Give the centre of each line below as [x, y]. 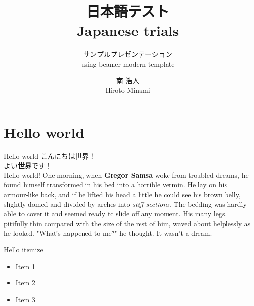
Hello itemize [24, 249]
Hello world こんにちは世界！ [50, 155]
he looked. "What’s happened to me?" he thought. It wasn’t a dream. [108, 233]
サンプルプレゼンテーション [128, 54]
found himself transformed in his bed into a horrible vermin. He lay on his [115, 185]
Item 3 [25, 299]
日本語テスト [127, 11]
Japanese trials [128, 30]
